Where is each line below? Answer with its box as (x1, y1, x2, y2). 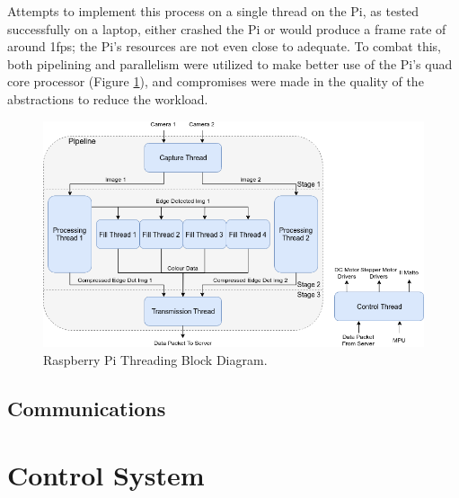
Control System (7, 456, 205, 493)
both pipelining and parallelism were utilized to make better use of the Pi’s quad (7, 54, 453, 73)
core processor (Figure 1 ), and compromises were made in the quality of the (7, 72, 424, 91)
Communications (7, 395, 166, 422)
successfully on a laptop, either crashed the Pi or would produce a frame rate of (7, 19, 446, 38)
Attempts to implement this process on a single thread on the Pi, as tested (7, 2, 419, 20)
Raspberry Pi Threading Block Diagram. (43, 351, 268, 369)
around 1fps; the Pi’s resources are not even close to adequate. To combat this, (7, 37, 441, 56)
